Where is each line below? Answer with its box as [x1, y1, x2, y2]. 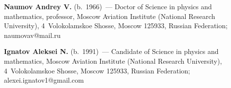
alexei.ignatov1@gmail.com [4, 75, 84, 85]
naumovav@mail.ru [4, 30, 61, 40]
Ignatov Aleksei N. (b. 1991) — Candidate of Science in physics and [4, 46, 219, 56]
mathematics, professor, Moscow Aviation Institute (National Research [4, 11, 215, 21]
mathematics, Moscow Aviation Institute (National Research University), [4, 55, 222, 66]
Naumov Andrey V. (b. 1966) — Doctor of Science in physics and [4, 1, 212, 11]
